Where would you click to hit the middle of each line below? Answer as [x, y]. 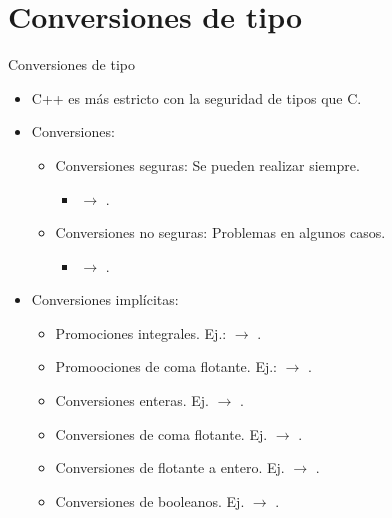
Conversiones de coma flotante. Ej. [161, 433]
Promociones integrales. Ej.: [141, 332]
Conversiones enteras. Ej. [132, 400]
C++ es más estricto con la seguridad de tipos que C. [196, 97]
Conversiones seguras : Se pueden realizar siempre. [207, 164]
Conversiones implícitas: [105, 299]
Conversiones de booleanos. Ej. [150, 500]
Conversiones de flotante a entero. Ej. [170, 467]
